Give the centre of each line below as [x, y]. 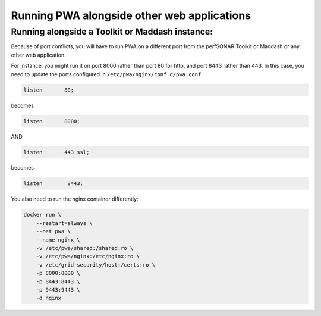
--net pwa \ [53, 231]
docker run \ [43, 215]
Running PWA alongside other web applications [131, 15]
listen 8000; [52, 121]
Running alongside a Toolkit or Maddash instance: [112, 32]
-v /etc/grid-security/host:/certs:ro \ [96, 265]
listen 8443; [53, 184]
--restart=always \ [64, 223]
